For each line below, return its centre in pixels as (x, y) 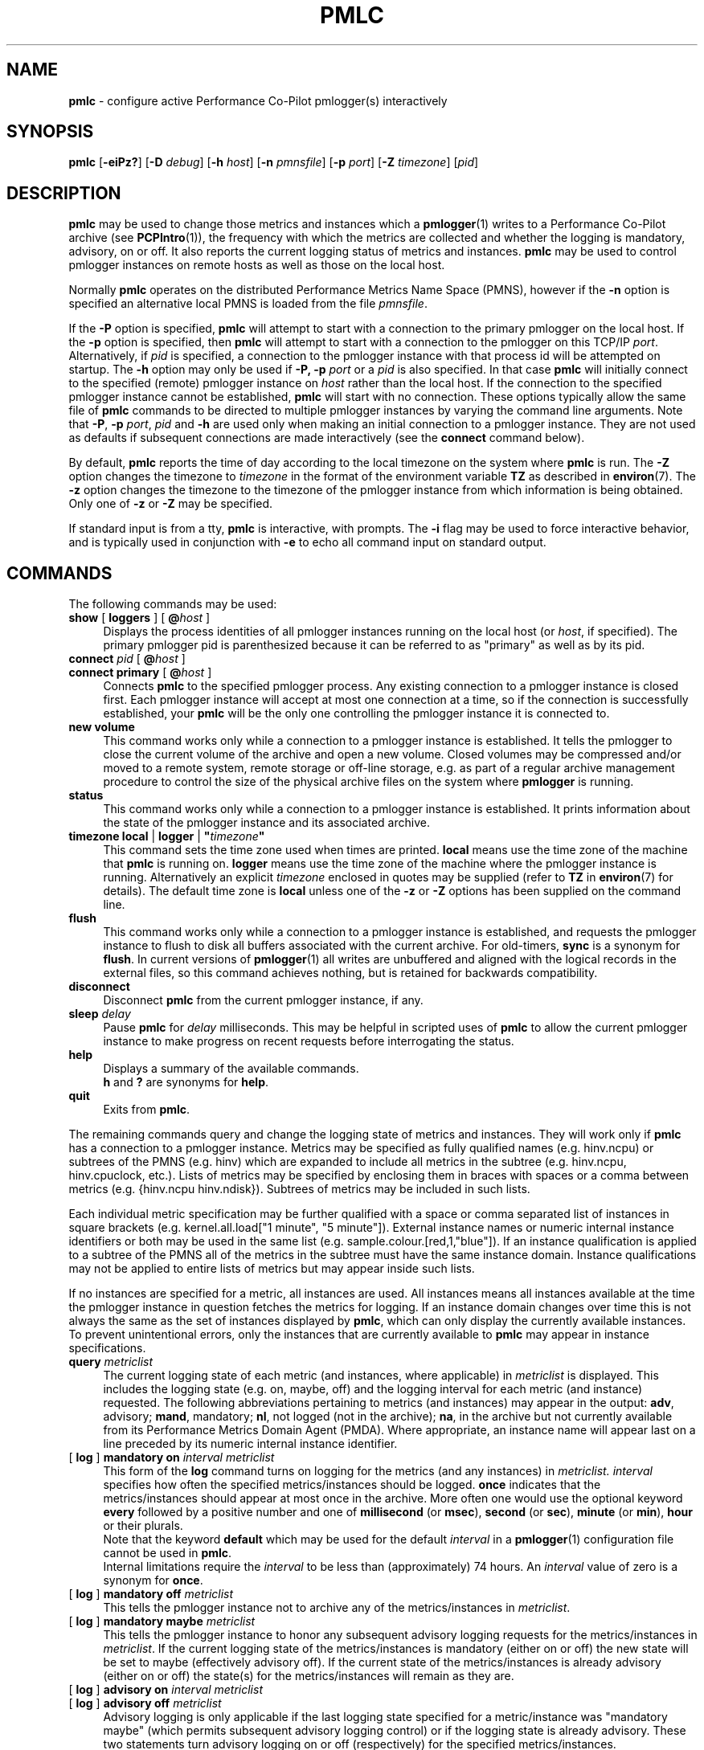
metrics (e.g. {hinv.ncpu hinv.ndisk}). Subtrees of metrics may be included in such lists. (299, 1189)
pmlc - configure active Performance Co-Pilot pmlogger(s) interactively (258, 100)
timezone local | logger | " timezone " (167, 836)
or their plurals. (143, 1526)
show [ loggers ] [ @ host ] (139, 618)
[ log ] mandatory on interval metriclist (172, 1458)
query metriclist (111, 1362)
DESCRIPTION (64, 193)
